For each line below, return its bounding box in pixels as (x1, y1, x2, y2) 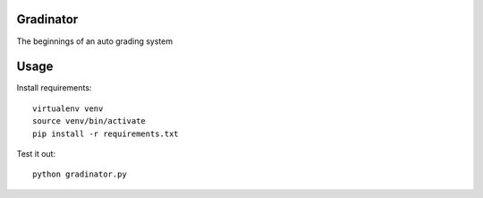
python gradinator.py (32, 169, 127, 179)
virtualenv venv (32, 103, 104, 114)
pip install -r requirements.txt (32, 128, 179, 139)
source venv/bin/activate (32, 116, 147, 126)
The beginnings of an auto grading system (16, 36, 174, 47)
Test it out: (16, 148, 56, 159)
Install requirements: (16, 82, 92, 93)
